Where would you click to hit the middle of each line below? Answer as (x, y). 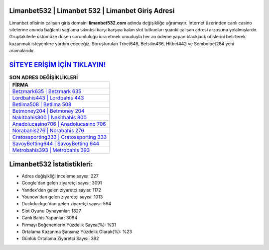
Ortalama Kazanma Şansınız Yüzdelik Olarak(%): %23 (77, 232)
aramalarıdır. (22, 51)
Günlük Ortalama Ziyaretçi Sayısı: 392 (60, 239)
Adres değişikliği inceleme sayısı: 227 (60, 176)
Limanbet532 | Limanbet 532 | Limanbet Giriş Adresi (92, 11)
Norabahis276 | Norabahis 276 (48, 131)
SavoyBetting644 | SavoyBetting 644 (56, 144)
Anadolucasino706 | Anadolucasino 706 (59, 124)
